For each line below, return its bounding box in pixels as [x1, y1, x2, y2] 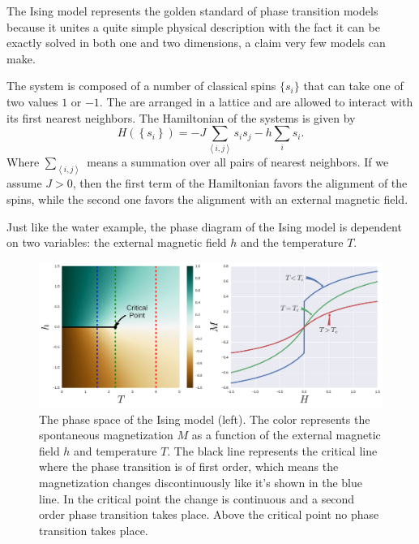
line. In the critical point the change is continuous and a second [39, 490, 355, 507]
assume [6, 175, 42, 192]
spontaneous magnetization [39, 426, 173, 443]
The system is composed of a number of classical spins [6, 77, 276, 94]
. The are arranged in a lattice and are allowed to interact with [99, 93, 413, 110]
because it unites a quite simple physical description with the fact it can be [6, 18, 380, 35]
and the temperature [240, 234, 344, 251]
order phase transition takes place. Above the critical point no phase [39, 506, 379, 523]
